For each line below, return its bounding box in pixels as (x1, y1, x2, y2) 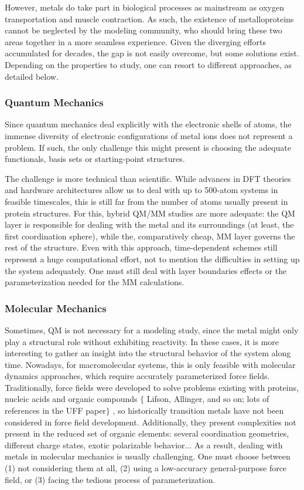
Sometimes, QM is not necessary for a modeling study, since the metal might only (5, 323, 299, 336)
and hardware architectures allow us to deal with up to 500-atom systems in (5, 184, 278, 196)
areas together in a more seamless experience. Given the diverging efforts (5, 35, 266, 48)
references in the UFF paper (5, 404, 106, 417)
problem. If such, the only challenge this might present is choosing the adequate (5, 141, 291, 153)
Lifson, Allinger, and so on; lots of (146, 393, 269, 405)
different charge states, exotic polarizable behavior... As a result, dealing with (5, 438, 283, 451)
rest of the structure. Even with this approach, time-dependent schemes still (5, 241, 278, 254)
